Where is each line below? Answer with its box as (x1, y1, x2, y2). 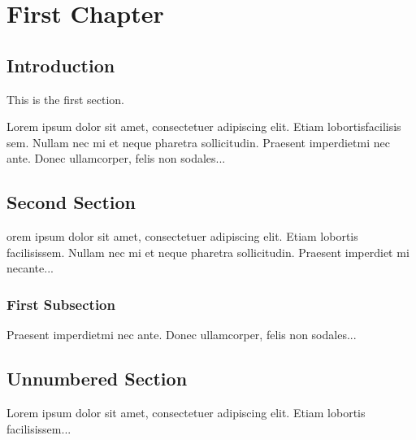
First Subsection (6, 294, 115, 314)
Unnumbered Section (6, 366, 188, 391)
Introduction (6, 52, 115, 77)
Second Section (6, 190, 136, 215)
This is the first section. (6, 90, 124, 107)
